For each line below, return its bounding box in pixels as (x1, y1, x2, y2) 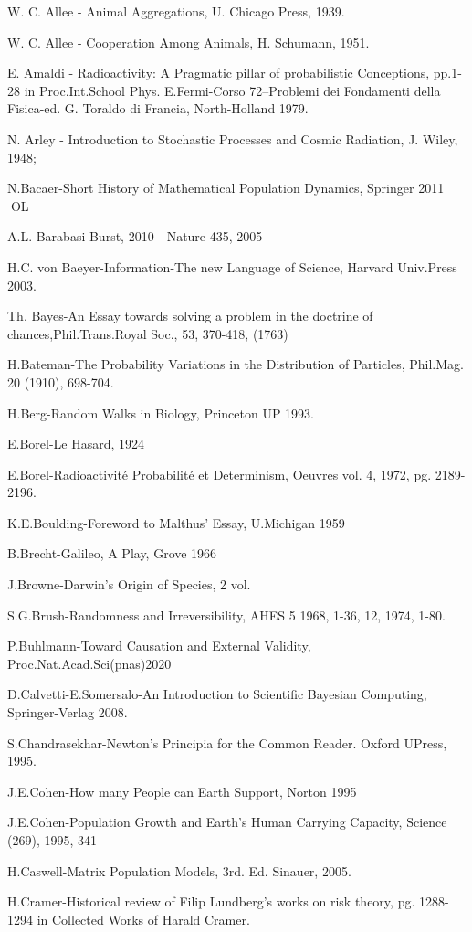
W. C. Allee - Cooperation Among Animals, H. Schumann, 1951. (7, 32, 370, 51)
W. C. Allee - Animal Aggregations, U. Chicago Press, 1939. (7, 2, 345, 20)
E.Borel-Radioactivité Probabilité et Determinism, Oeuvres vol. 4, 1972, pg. (7, 464, 432, 483)
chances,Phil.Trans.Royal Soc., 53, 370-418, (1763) (7, 323, 288, 343)
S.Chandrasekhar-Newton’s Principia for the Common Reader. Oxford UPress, (7, 733, 447, 752)
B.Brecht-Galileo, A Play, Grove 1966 (7, 544, 217, 563)
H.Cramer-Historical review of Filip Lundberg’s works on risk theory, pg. (7, 892, 415, 911)
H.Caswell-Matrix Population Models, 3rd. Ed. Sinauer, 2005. (7, 861, 351, 880)
